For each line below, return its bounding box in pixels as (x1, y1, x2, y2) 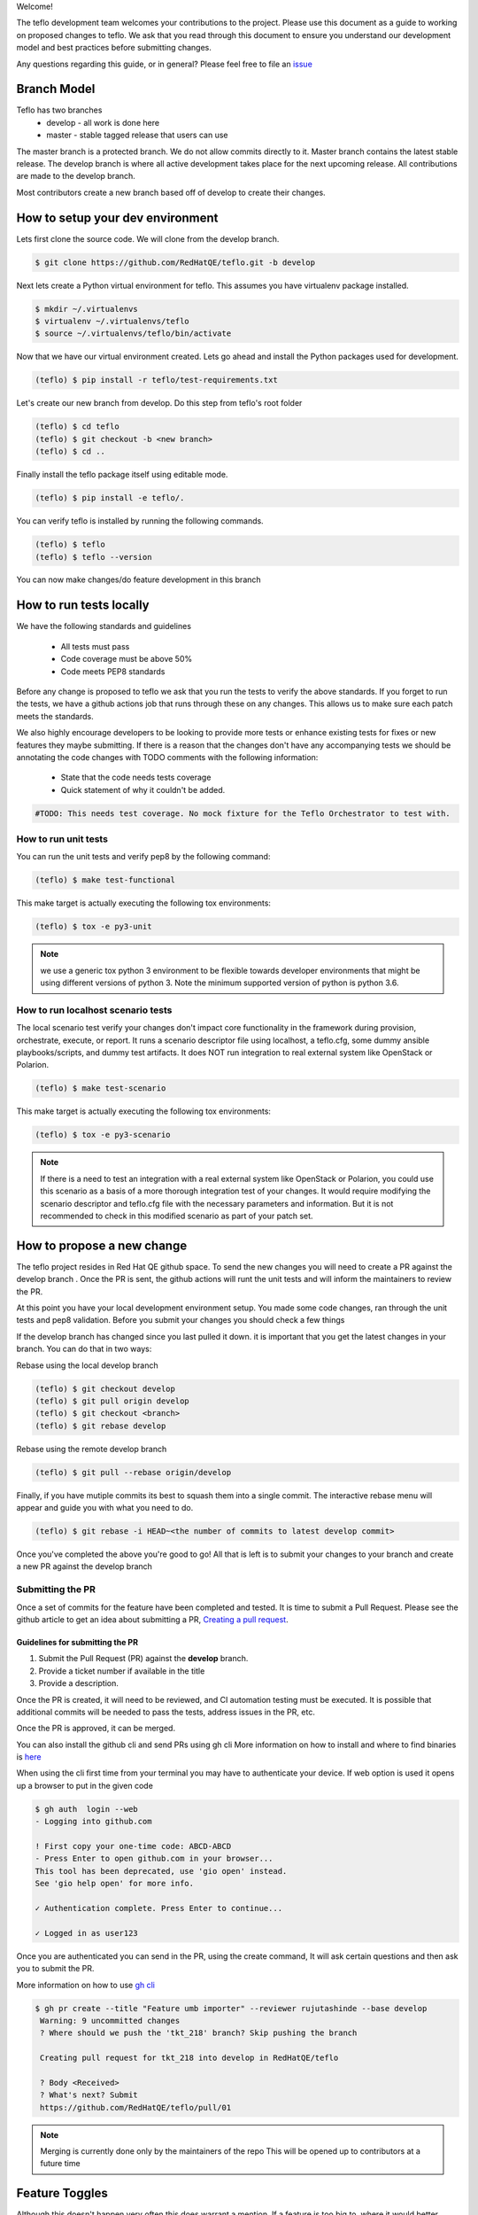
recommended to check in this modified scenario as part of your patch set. (40, 1210, 313, 1221)
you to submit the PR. (16, 1963, 95, 1974)
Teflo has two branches (16, 105, 103, 115)
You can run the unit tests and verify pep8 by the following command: (16, 851, 271, 862)
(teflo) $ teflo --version (35, 552, 152, 562)
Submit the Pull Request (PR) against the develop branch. (38, 1653, 249, 1664)
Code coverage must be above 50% (60, 654, 193, 664)
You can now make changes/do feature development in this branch (16, 574, 261, 585)
